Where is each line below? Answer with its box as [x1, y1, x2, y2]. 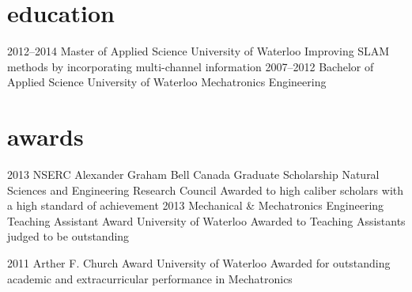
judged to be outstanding [7, 228, 130, 245]
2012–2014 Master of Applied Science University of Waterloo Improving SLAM [7, 43, 390, 59]
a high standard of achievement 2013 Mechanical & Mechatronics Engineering [7, 197, 384, 214]
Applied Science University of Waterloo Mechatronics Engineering [7, 74, 327, 90]
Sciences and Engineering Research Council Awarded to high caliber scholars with [7, 181, 404, 198]
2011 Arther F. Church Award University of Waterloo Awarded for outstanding [7, 255, 391, 271]
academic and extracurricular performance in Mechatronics [7, 270, 293, 286]
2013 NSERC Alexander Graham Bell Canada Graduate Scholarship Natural [7, 166, 380, 183]
